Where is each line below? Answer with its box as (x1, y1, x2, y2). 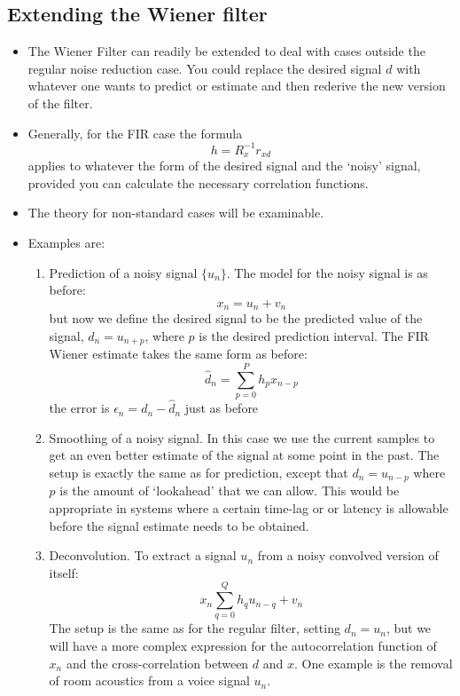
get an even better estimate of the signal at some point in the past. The (49, 446, 440, 464)
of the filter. (27, 93, 93, 112)
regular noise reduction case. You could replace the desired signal (27, 59, 382, 77)
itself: (49, 563, 79, 581)
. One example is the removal (294, 653, 453, 672)
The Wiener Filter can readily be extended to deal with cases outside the (27, 42, 425, 60)
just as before (184, 399, 259, 417)
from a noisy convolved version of (257, 546, 439, 565)
